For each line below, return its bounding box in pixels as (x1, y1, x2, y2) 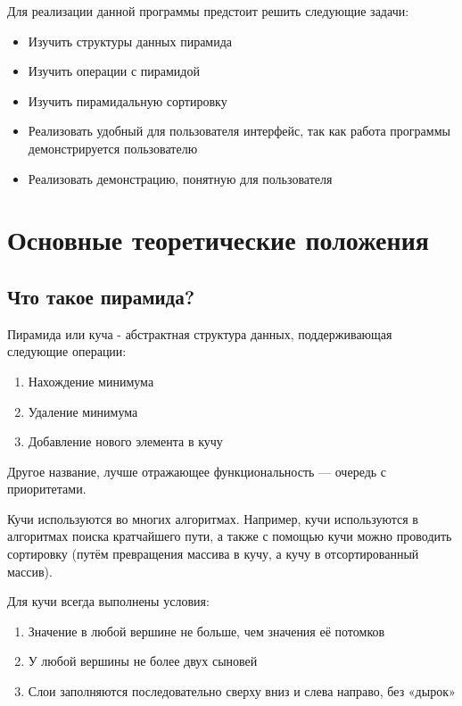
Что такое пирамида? (7, 282, 195, 310)
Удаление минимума (28, 402, 138, 420)
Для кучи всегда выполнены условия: (7, 592, 210, 610)
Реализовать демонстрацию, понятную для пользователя (28, 169, 333, 187)
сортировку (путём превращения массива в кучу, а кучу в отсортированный (7, 544, 419, 563)
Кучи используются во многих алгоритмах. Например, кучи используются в (7, 509, 418, 527)
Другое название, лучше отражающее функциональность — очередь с (7, 461, 387, 480)
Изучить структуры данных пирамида (28, 31, 233, 50)
